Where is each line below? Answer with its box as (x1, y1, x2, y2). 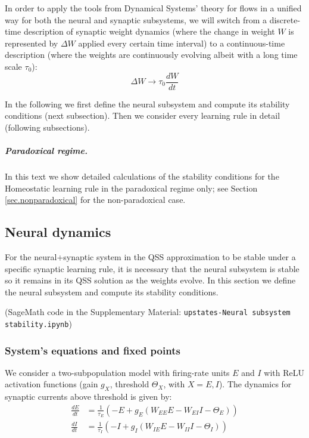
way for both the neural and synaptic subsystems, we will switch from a (5, 13, 267, 26)
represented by (5, 36, 58, 49)
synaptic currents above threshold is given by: (5, 390, 172, 403)
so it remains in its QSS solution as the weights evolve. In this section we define (5, 274, 296, 286)
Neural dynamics (5, 223, 111, 241)
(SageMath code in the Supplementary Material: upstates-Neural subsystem (5, 306, 291, 318)
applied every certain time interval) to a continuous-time (78, 36, 285, 49)
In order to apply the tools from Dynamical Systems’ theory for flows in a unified (5, 2, 302, 14)
